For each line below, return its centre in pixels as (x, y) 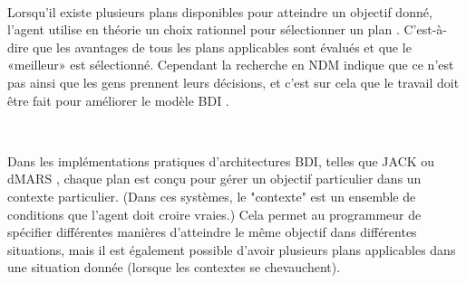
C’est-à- (425, 29)
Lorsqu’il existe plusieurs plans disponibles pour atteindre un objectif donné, (220, 11)
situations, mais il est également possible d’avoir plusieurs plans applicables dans (232, 249)
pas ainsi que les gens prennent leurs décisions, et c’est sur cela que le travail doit (233, 82)
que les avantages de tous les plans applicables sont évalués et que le (222, 47)
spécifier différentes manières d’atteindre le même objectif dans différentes (212, 232)
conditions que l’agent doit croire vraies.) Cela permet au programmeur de (214, 214)
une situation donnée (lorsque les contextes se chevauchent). (174, 267)
